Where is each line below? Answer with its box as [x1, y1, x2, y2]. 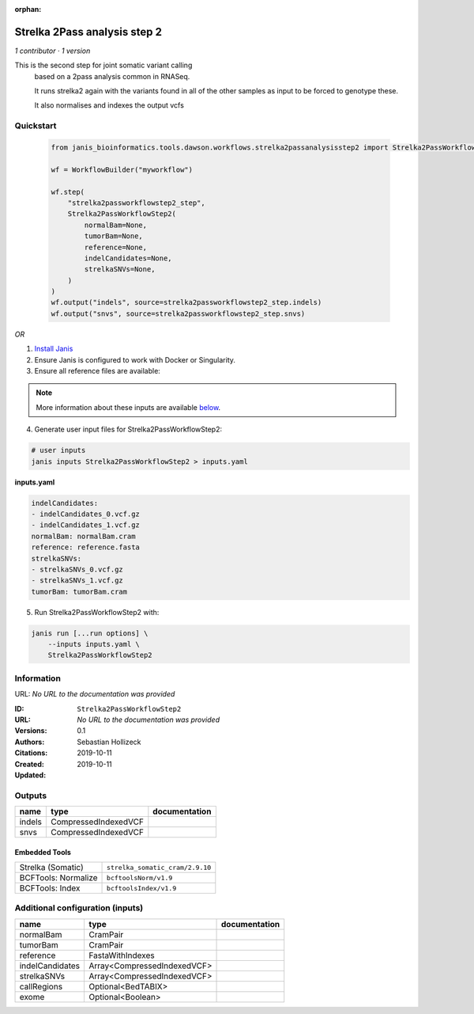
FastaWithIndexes [88, 950, 155, 961]
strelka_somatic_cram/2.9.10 [107, 863, 212, 872]
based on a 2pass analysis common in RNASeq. [34, 71, 190, 81]
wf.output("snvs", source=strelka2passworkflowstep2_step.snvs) [51, 309, 306, 318]
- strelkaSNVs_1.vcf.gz [31, 576, 124, 585]
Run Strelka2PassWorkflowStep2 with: [34, 607, 160, 617]
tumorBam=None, [84, 232, 144, 241]
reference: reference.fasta [31, 543, 140, 552]
